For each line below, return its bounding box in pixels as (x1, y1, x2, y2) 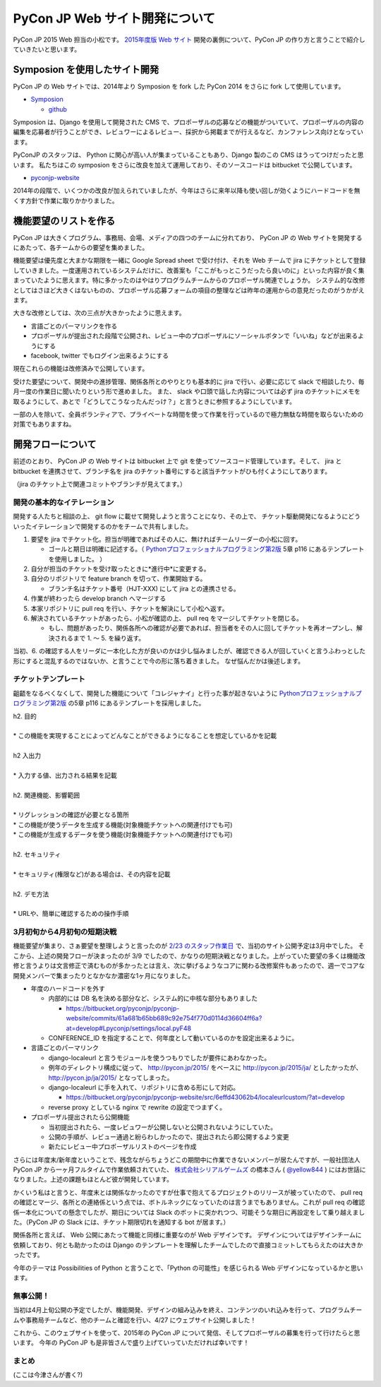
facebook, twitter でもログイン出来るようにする (30, 351, 169, 359)
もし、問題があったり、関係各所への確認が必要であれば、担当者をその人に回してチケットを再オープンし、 (48, 624, 357, 632)
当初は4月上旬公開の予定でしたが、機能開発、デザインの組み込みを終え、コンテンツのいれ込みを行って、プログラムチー (13, 1306, 363, 1314)
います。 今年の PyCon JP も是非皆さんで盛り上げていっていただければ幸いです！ (13, 1338, 250, 1347)
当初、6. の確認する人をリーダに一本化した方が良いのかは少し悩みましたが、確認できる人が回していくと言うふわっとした (13, 647, 366, 655)
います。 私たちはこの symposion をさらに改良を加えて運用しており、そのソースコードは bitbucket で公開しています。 (13, 160, 356, 169)
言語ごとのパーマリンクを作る (30, 321, 118, 330)
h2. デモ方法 (13, 890, 49, 898)
